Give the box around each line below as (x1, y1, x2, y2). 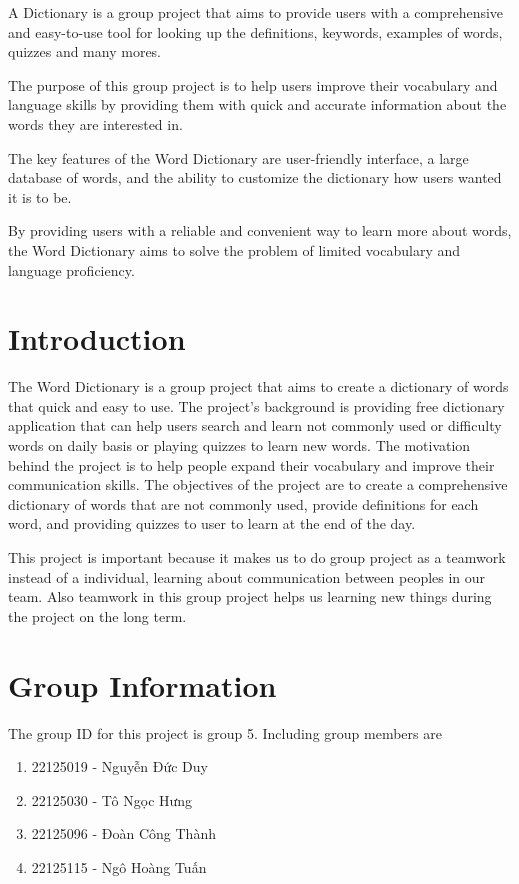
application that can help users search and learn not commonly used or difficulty (8, 415, 502, 436)
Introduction (8, 318, 186, 359)
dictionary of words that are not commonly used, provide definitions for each (8, 493, 479, 514)
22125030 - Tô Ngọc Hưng (31, 789, 193, 810)
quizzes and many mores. (8, 41, 162, 62)
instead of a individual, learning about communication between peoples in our (8, 566, 486, 587)
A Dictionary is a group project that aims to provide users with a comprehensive (8, 2, 504, 22)
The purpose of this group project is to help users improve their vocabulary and (8, 74, 498, 95)
